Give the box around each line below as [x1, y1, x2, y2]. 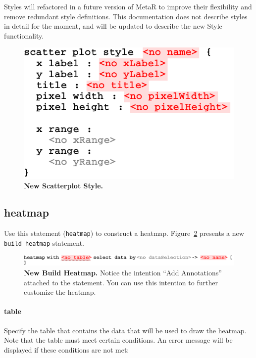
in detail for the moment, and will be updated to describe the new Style [4, 21, 222, 31]
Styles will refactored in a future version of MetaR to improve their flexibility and [4, 1, 252, 11]
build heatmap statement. [4, 237, 84, 248]
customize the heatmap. [24, 287, 96, 297]
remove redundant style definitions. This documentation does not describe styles [4, 11, 248, 21]
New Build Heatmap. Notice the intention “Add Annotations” [24, 268, 222, 278]
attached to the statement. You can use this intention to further [24, 277, 218, 287]
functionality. [4, 30, 44, 41]
